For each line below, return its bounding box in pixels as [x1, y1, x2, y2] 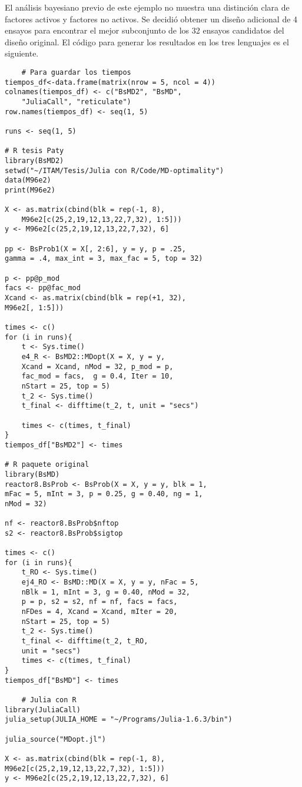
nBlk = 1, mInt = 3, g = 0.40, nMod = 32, [21, 587, 190, 596]
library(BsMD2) [5, 156, 64, 165]
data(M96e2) [5, 176, 51, 185]
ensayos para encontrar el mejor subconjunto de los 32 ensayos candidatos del [5, 24, 284, 36]
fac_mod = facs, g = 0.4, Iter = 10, [21, 372, 174, 381]
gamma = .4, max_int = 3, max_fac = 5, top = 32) [5, 254, 203, 263]
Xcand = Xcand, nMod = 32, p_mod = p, [21, 362, 174, 371]
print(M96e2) [5, 185, 55, 194]
